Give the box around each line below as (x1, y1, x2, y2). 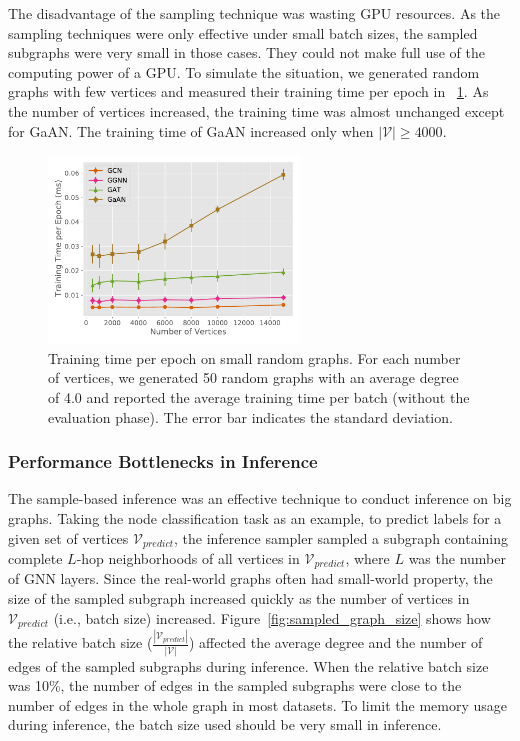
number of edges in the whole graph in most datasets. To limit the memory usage (8, 694, 508, 715)
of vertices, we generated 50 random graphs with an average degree (48, 367, 459, 388)
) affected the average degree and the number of (188, 632, 483, 653)
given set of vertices (8, 527, 129, 548)
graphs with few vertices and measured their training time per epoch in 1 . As (8, 81, 489, 102)
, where (345, 547, 390, 568)
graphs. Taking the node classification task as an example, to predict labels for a (8, 507, 502, 528)
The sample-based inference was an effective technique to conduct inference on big (8, 488, 512, 509)
